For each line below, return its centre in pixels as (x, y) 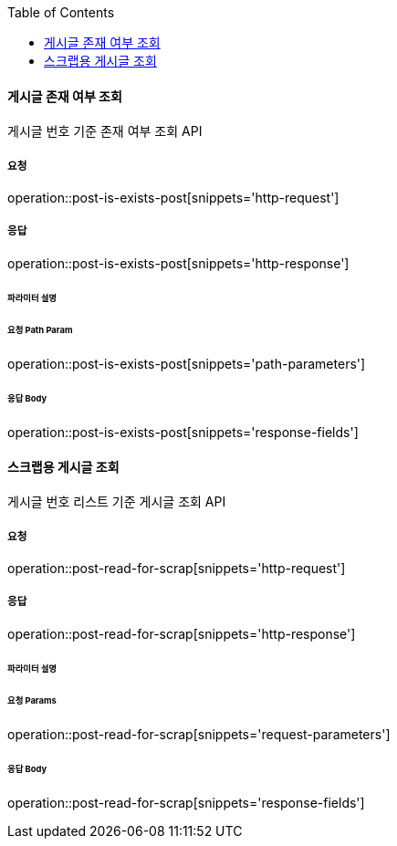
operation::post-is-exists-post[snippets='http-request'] (173, 198)
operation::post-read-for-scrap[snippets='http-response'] (182, 633)
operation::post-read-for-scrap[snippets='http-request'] (177, 568)
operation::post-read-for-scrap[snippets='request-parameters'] (199, 735)
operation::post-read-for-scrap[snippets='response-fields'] (186, 803)
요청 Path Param (40, 330)
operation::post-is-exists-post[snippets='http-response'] (178, 263)
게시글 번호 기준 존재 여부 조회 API (105, 131)
